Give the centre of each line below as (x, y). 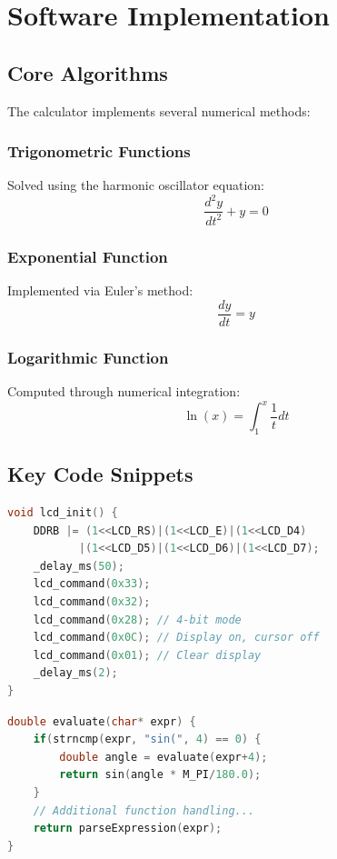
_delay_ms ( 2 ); (75, 673)
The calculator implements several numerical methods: (159, 110)
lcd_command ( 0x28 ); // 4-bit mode (137, 619)
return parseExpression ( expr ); (128, 829)
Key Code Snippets (100, 474)
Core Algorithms (88, 72)
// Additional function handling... (144, 810)
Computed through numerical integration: (124, 390)
